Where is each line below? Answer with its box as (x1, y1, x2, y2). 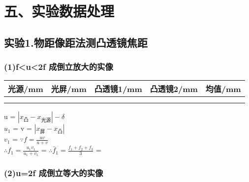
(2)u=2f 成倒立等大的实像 (4, 167, 103, 179)
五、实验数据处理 (4, 1, 115, 21)
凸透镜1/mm (94, 83, 142, 95)
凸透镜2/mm (150, 83, 198, 95)
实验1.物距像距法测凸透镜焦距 (4, 34, 148, 50)
